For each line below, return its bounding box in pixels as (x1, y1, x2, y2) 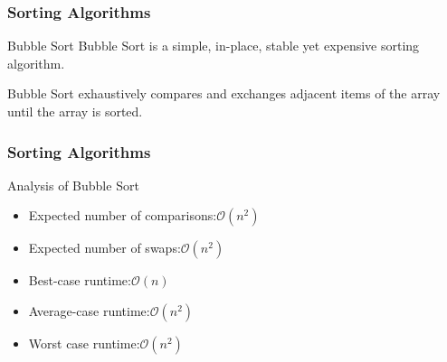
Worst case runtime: (28, 334, 140, 352)
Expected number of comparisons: (28, 206, 217, 225)
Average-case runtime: (28, 302, 150, 320)
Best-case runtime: (28, 271, 131, 290)
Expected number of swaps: (28, 238, 181, 257)
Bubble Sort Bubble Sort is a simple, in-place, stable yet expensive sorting (7, 36, 420, 55)
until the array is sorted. (7, 102, 143, 120)
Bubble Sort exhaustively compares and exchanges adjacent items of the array (7, 84, 441, 103)
